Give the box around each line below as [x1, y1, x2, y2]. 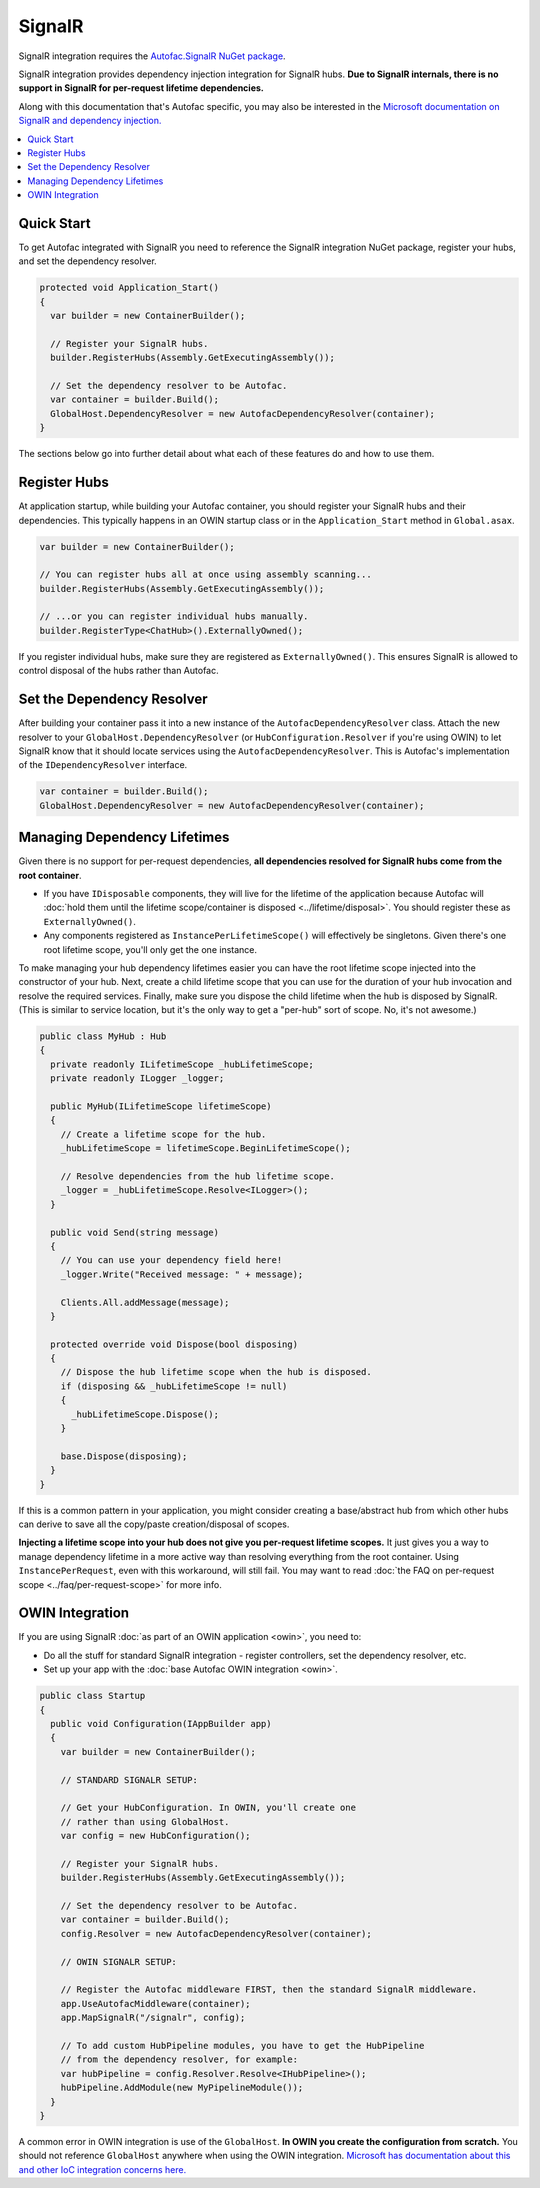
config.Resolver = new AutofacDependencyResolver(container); [60, 1928, 372, 1939]
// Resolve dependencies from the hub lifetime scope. [60, 1170, 335, 1182]
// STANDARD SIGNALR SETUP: [60, 1774, 199, 1785]
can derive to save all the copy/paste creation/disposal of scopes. [18, 1518, 290, 1530]
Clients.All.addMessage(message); [60, 1296, 230, 1308]
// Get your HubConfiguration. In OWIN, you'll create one [60, 1802, 357, 1814]
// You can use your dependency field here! [60, 1255, 283, 1266]
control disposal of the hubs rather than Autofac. [18, 665, 219, 677]
